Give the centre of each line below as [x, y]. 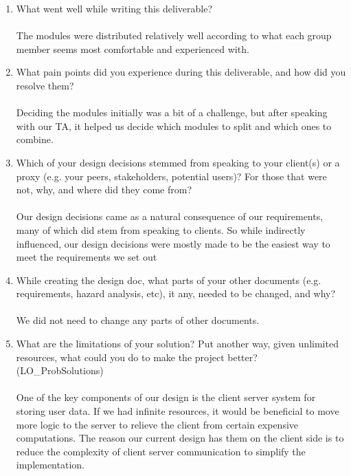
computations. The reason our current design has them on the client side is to [180, 438]
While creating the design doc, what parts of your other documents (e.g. [169, 280]
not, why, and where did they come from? [104, 190]
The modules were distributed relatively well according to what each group [174, 35]
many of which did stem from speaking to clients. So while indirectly [161, 229]
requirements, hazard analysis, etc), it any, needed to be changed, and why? [176, 293]
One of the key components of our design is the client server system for [166, 397]
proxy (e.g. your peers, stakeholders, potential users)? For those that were [171, 176]
